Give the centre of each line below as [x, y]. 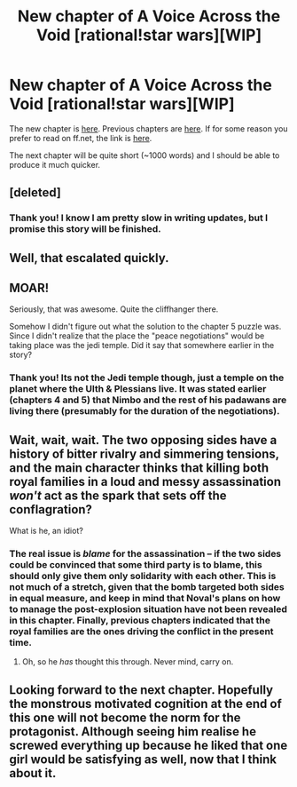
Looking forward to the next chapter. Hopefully [141, 690]
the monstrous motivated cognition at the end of [145, 704]
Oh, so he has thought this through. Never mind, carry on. [128, 662]
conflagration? [51, 509]
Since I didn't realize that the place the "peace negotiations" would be [137, 336]
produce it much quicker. [55, 164]
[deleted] [35, 193]
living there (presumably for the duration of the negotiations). [145, 411]
